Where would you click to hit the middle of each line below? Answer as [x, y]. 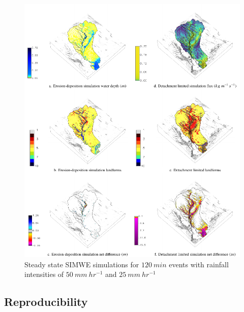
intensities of [44, 274]
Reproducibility [46, 302]
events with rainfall [199, 264]
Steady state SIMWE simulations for [82, 264]
